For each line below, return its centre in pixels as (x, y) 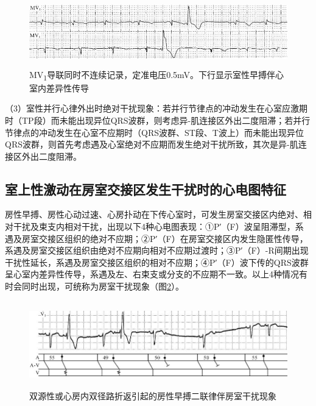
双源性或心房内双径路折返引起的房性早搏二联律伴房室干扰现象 (153, 396)
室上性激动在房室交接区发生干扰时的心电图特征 (146, 189)
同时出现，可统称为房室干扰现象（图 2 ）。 (103, 286)
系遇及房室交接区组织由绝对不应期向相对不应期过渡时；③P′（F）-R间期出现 (157, 250)
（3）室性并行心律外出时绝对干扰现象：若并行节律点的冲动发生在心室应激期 (156, 108)
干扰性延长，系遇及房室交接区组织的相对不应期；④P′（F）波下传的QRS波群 (157, 262)
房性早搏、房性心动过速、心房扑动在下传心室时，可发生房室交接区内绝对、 (154, 214)
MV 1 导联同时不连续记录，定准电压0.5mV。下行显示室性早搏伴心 (157, 75)
